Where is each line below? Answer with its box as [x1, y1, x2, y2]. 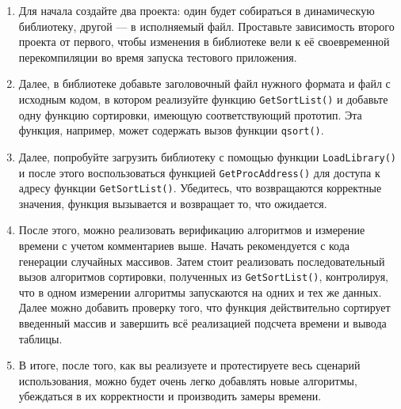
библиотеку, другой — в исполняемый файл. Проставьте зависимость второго [18, 17, 395, 34]
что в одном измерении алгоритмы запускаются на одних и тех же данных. [18, 283, 382, 300]
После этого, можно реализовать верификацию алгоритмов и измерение [18, 222, 365, 238]
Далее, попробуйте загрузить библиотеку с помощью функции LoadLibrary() [18, 148, 396, 165]
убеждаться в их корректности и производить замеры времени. [18, 388, 322, 404]
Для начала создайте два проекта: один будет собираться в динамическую [18, 2, 375, 18]
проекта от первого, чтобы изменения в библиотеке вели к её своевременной [18, 33, 390, 50]
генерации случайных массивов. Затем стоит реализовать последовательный [18, 252, 385, 269]
